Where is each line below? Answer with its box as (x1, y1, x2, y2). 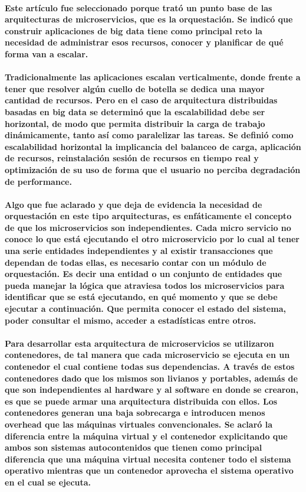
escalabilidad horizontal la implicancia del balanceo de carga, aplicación (5, 140, 301, 152)
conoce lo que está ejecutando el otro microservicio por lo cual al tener (5, 233, 300, 245)
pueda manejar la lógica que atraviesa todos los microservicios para (5, 279, 285, 291)
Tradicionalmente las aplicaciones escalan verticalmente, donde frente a (5, 71, 301, 83)
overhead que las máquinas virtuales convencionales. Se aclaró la (5, 418, 272, 430)
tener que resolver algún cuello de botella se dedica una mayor (5, 82, 265, 95)
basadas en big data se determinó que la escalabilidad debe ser (5, 105, 265, 118)
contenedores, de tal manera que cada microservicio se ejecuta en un (5, 348, 290, 361)
